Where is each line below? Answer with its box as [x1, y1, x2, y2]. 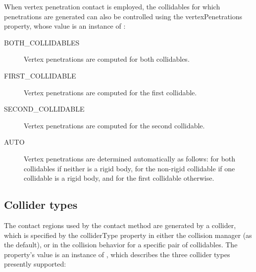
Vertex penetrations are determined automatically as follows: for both [24, 153, 236, 163]
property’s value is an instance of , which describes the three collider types [4, 249, 230, 259]
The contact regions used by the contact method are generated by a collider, [4, 220, 236, 230]
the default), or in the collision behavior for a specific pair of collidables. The [4, 239, 238, 250]
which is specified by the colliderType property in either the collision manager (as [4, 230, 252, 240]
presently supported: [4, 259, 66, 269]
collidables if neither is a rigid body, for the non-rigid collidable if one [24, 163, 235, 173]
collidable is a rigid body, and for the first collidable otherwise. [24, 173, 214, 183]
